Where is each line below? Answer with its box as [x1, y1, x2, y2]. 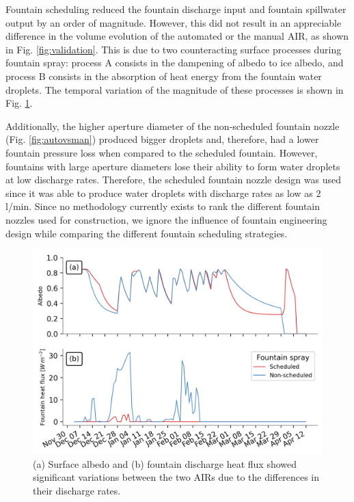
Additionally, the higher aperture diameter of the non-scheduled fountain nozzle [5, 118, 340, 133]
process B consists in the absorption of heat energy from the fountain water [5, 68, 322, 83]
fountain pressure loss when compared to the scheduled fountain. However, [5, 145, 318, 159]
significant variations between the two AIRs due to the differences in [33, 470, 319, 484]
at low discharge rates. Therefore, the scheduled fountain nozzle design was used [5, 172, 341, 187]
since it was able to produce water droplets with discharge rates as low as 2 [5, 185, 321, 200]
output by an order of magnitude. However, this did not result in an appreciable [5, 15, 342, 29]
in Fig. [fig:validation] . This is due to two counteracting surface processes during [5, 42, 342, 56]
